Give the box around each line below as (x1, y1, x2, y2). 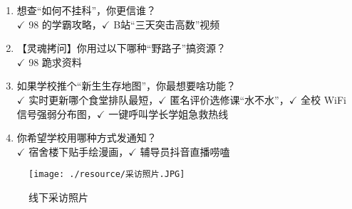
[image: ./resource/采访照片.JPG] (29, 169, 185, 180)
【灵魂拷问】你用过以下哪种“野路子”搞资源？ (16, 41, 227, 55)
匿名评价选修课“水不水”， (170, 92, 289, 107)
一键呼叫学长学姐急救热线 (108, 106, 229, 121)
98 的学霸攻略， (29, 16, 102, 31)
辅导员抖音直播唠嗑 (140, 144, 230, 159)
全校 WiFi (301, 92, 347, 107)
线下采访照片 (29, 190, 88, 204)
